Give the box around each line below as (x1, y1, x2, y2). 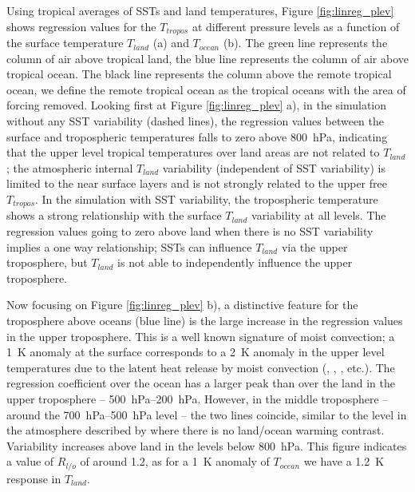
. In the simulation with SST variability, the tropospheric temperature (35, 190, 378, 207)
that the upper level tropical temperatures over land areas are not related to (6, 144, 380, 161)
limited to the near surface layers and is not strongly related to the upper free (6, 175, 387, 192)
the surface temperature (6, 34, 124, 51)
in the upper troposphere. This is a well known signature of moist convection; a (6, 327, 395, 344)
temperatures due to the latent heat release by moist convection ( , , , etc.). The (6, 359, 395, 375)
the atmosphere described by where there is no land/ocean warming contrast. (6, 422, 385, 438)
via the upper (281, 238, 348, 255)
